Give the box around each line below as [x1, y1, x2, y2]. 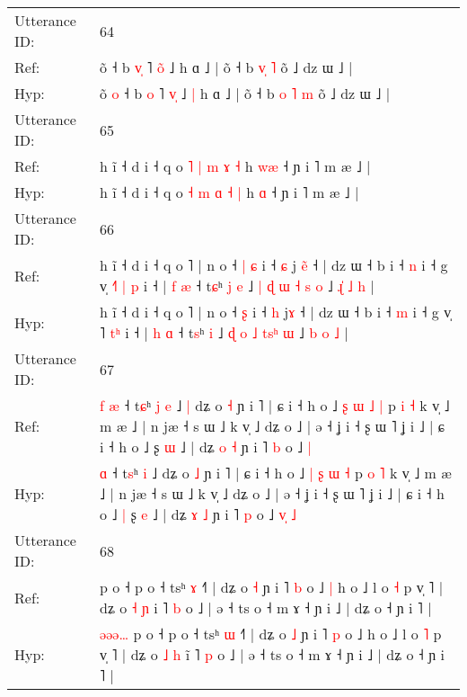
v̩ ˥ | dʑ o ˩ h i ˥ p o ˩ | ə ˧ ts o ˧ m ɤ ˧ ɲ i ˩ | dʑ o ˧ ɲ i [100, 644, 445, 665]
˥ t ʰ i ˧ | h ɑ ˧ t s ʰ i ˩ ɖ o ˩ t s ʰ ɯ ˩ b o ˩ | [100, 322, 348, 343]
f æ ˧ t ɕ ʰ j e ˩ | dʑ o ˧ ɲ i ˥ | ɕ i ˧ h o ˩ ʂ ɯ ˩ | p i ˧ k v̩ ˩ [100, 395, 450, 416]
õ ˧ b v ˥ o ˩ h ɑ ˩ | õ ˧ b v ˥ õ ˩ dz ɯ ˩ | [100, 57, 353, 77]
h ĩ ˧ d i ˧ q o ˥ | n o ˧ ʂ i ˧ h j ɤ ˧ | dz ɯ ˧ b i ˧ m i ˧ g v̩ [100, 301, 452, 322]
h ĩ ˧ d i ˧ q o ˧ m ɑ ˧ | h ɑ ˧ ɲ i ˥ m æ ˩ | [100, 182, 359, 202]
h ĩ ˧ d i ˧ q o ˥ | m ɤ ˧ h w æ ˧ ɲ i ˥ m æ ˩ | [100, 156, 371, 176]
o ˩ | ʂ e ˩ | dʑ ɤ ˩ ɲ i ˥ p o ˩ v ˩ [100, 504, 296, 524]
